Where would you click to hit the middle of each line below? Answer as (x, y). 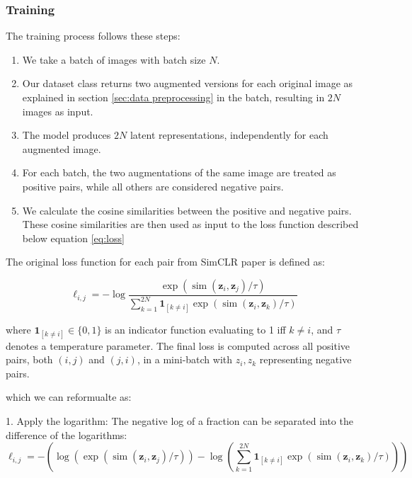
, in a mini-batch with (185, 359)
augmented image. (62, 148)
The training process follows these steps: (93, 36)
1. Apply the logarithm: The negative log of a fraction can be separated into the (179, 421)
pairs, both (29, 359)
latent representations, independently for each (229, 135)
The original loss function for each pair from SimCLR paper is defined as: (165, 262)
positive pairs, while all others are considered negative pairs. (153, 186)
